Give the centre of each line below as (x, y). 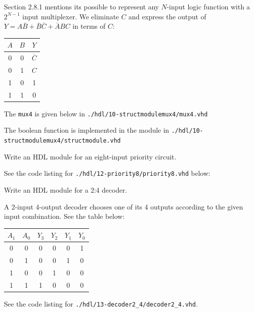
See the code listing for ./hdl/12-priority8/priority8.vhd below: (107, 173)
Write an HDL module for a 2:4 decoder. (66, 189)
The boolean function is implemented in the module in (87, 130)
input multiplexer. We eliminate (71, 16)
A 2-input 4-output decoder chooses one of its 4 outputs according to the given (124, 206)
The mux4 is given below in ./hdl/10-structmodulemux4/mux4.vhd (106, 113)
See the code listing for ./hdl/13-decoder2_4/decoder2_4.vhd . (101, 303)
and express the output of (167, 16)
